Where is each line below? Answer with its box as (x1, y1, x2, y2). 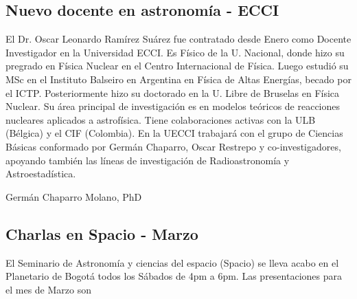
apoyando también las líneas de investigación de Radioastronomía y (5, 153, 290, 167)
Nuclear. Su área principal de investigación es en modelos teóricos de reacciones (5, 99, 341, 113)
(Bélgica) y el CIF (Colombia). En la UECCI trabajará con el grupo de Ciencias (5, 126, 343, 140)
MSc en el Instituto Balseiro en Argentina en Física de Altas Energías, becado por (5, 71, 352, 86)
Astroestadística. (5, 166, 76, 181)
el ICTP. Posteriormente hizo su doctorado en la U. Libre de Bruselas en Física (5, 85, 340, 100)
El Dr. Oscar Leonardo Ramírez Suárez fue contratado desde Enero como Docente (5, 32, 352, 46)
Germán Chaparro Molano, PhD (5, 189, 142, 203)
